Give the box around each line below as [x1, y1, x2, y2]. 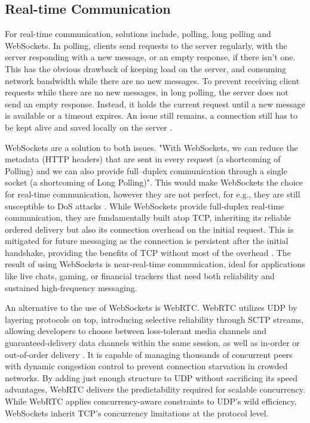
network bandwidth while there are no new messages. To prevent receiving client [5, 74, 300, 87]
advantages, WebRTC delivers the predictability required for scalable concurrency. [5, 383, 305, 396]
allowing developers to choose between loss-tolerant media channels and [5, 325, 266, 337]
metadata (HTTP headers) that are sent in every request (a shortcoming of [5, 153, 281, 165]
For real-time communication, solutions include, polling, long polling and [5, 27, 271, 40]
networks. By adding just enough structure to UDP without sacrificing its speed [5, 371, 298, 384]
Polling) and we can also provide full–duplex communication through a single [5, 164, 287, 177]
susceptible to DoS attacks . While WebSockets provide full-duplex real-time [5, 199, 284, 212]
